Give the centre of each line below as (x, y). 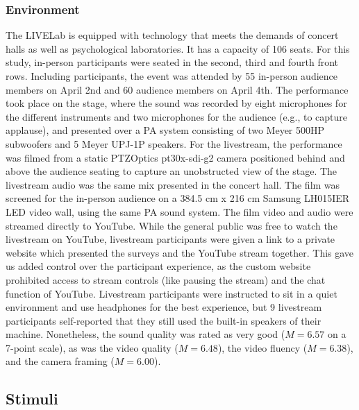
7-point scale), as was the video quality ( (92, 347)
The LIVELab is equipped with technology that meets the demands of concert (172, 35)
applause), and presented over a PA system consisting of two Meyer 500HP (165, 130)
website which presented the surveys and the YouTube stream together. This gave (180, 252)
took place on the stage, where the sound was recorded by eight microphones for (176, 103)
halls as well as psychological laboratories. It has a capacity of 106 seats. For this (178, 48)
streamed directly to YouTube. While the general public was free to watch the (172, 225)
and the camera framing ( (60, 361)
